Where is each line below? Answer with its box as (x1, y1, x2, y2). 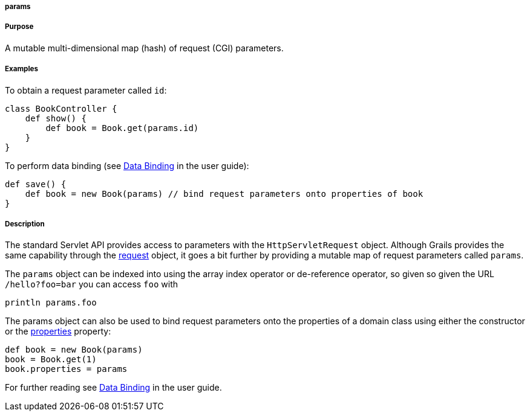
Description (5, 219, 45, 228)
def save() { (5, 179, 67, 189)
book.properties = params (5, 364, 128, 374)
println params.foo (5, 298, 97, 308)
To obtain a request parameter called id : (5, 85, 167, 95)
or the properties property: (5, 326, 111, 337)
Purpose (5, 22, 34, 31)
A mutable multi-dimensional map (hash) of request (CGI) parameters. (5, 42, 284, 53)
